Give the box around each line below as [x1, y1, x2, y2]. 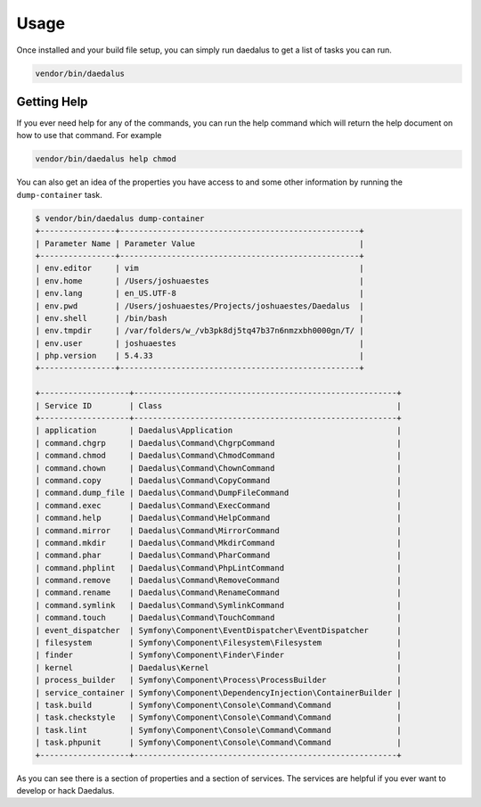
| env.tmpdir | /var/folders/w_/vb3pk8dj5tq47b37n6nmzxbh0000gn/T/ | [35, 325, 364, 336]
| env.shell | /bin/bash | [35, 313, 364, 323]
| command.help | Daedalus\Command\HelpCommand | [35, 513, 403, 523]
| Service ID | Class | [35, 400, 403, 410]
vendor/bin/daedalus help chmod [35, 154, 177, 164]
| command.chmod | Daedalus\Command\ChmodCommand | [35, 450, 403, 461]
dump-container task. [16, 189, 102, 200]
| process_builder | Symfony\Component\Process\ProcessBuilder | [35, 675, 403, 686]
